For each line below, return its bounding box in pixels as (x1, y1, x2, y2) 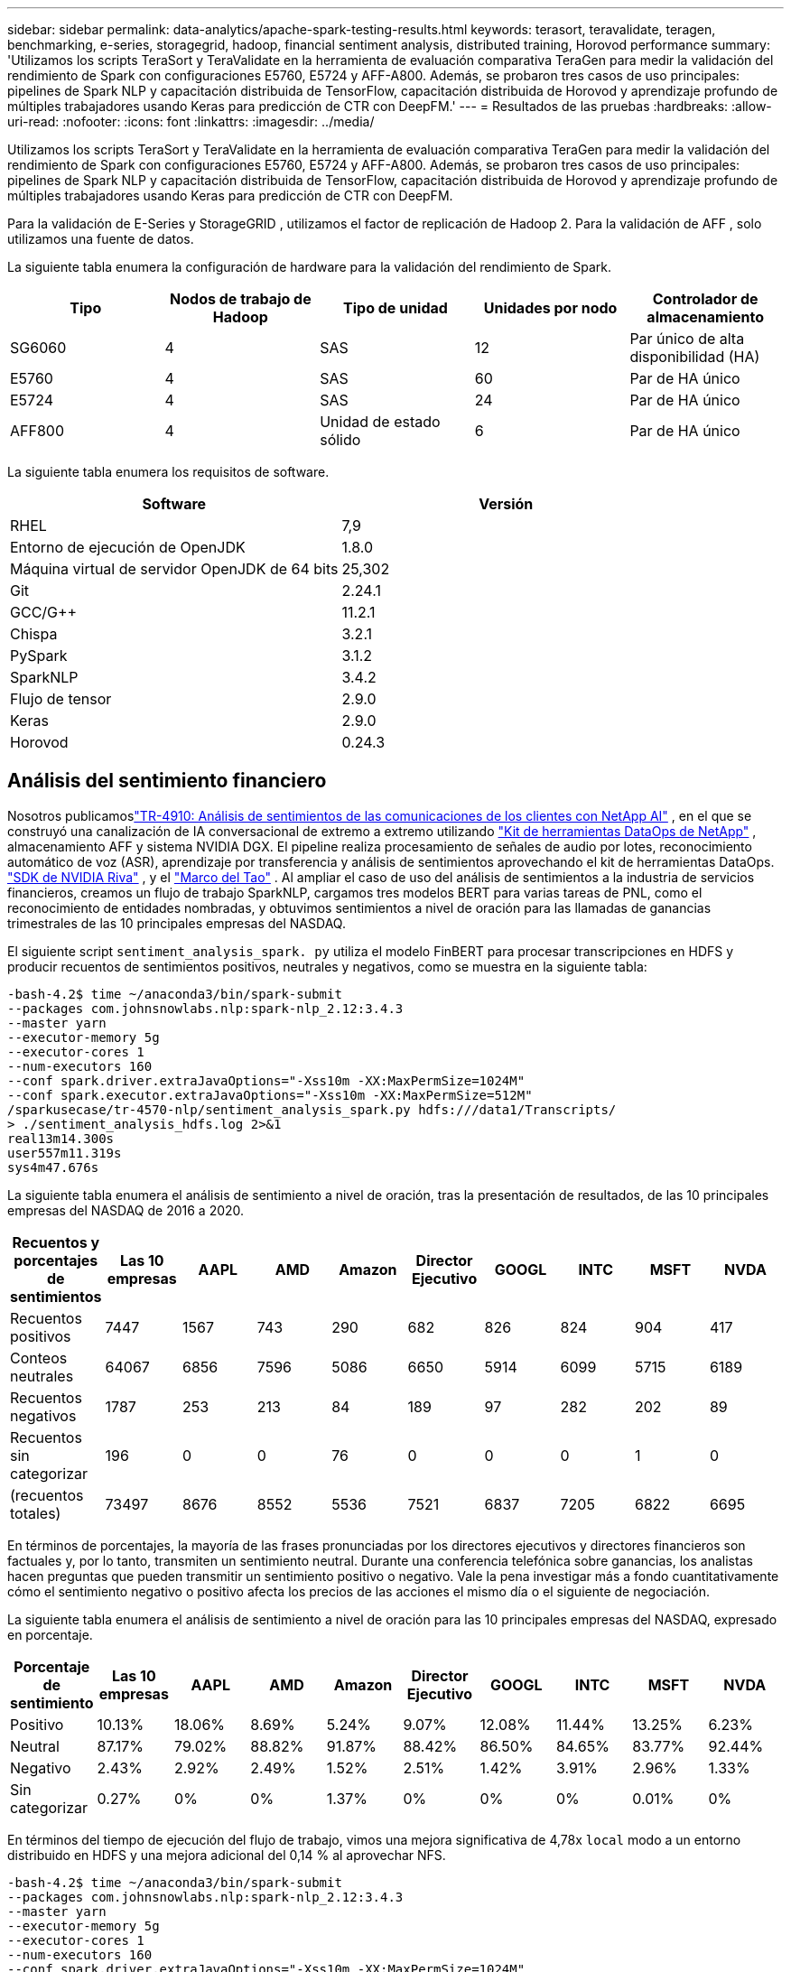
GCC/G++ (10, 603, 78, 621)
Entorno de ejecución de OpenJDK (10, 538, 246, 556)
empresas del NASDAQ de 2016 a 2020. (7, 1202, 245, 1218)
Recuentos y (12, 1232, 100, 1251)
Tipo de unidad (343, 299, 448, 317)
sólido (320, 431, 361, 449)
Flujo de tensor (10, 690, 112, 708)
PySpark (10, 646, 68, 665)
